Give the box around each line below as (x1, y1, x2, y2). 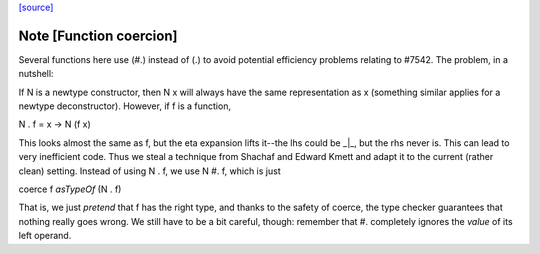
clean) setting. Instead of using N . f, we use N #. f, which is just (18, 165, 281, 177)
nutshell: (18, 68, 54, 80)
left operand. (18, 230, 72, 242)
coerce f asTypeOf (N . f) (18, 183, 122, 195)
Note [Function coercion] (18, 27, 178, 44)
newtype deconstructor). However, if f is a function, (18, 100, 232, 112)
